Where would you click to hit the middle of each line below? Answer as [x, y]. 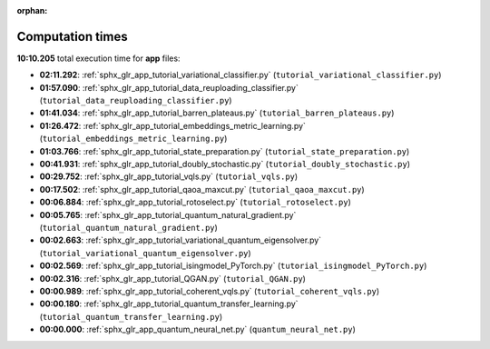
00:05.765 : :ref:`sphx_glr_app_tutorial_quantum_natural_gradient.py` [168, 214]
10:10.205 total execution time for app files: [98, 58]
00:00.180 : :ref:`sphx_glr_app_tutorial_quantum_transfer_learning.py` [169, 304]
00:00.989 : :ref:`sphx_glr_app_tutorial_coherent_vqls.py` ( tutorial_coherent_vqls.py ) [210, 291]
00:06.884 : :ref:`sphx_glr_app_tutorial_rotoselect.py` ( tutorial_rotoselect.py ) [195, 202]
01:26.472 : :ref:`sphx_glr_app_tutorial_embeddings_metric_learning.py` [172, 125]
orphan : [32, 10]
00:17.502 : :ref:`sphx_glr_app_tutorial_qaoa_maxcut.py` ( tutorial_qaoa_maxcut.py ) [202, 189]
